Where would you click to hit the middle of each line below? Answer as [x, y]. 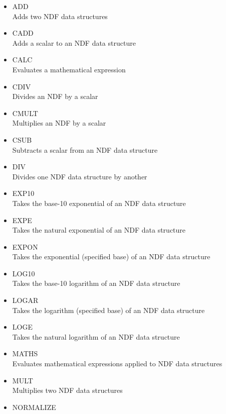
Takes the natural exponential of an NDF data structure [99, 230]
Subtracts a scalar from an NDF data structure [85, 149]
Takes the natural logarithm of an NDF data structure [96, 336]
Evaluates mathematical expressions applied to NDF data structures [117, 364]
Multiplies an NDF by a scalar [59, 123]
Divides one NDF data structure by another [80, 176]
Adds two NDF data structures [60, 16]
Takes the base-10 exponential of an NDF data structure [99, 203]
